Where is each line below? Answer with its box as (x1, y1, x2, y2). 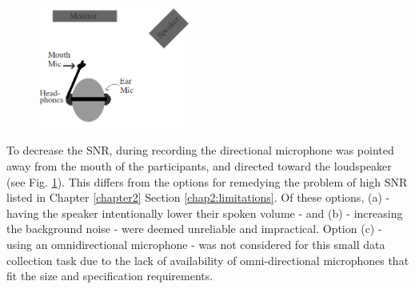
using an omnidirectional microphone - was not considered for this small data (6, 236, 385, 252)
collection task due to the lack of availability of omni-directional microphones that (6, 251, 409, 268)
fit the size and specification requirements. (6, 267, 213, 284)
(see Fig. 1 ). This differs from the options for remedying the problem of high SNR (6, 173, 408, 190)
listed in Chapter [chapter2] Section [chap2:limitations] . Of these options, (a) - (6, 189, 390, 206)
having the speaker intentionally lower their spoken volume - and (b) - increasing (6, 204, 403, 221)
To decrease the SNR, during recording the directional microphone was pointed (6, 142, 394, 159)
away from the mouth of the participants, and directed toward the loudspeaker (6, 158, 392, 175)
